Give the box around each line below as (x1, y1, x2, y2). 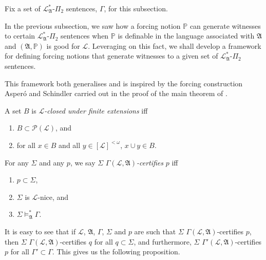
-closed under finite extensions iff (44, 105, 148, 116)
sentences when (61, 30, 109, 41)
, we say (70, 157, 96, 168)
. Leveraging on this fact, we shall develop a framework (88, 40, 261, 51)
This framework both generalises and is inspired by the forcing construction (5, 78, 243, 88)
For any (5, 157, 29, 168)
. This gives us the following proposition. (52, 246, 180, 257)
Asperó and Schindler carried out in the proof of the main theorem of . (5, 88, 227, 99)
